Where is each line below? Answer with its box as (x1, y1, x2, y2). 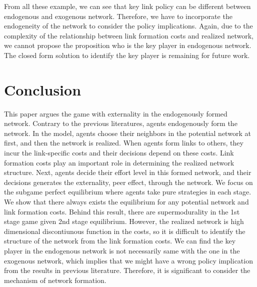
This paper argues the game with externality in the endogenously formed (4, 108, 227, 118)
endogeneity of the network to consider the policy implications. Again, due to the (4, 20, 253, 31)
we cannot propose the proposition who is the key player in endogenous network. (4, 40, 251, 50)
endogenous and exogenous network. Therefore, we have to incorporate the (4, 10, 232, 21)
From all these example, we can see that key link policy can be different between (4, 1, 251, 11)
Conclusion (4, 79, 81, 99)
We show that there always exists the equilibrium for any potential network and (4, 196, 249, 207)
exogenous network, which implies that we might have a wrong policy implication (4, 255, 253, 265)
